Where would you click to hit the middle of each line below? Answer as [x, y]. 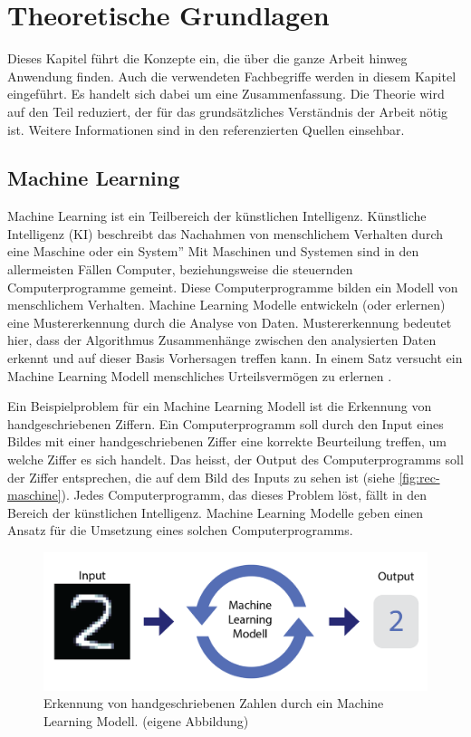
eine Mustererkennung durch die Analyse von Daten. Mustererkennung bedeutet [230, 322]
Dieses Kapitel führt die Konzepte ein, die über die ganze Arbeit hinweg [207, 58]
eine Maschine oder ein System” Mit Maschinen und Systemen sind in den [213, 251]
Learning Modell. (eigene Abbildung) [146, 720]
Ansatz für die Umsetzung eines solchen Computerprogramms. [180, 530]
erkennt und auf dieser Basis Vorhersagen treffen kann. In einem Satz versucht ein [235, 358]
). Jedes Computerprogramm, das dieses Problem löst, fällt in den [244, 495]
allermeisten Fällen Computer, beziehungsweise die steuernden [180, 269]
